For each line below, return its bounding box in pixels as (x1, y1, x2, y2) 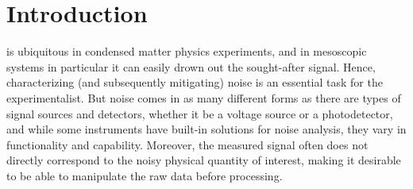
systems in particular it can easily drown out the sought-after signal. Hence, (6, 58, 376, 75)
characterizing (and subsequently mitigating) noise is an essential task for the (6, 74, 383, 91)
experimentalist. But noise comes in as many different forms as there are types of (6, 89, 401, 106)
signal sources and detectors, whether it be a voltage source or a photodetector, (6, 105, 393, 121)
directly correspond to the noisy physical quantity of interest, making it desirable (6, 152, 401, 168)
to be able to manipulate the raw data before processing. (6, 167, 283, 183)
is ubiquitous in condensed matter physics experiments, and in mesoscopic (6, 43, 367, 60)
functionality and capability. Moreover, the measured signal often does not (6, 136, 369, 152)
